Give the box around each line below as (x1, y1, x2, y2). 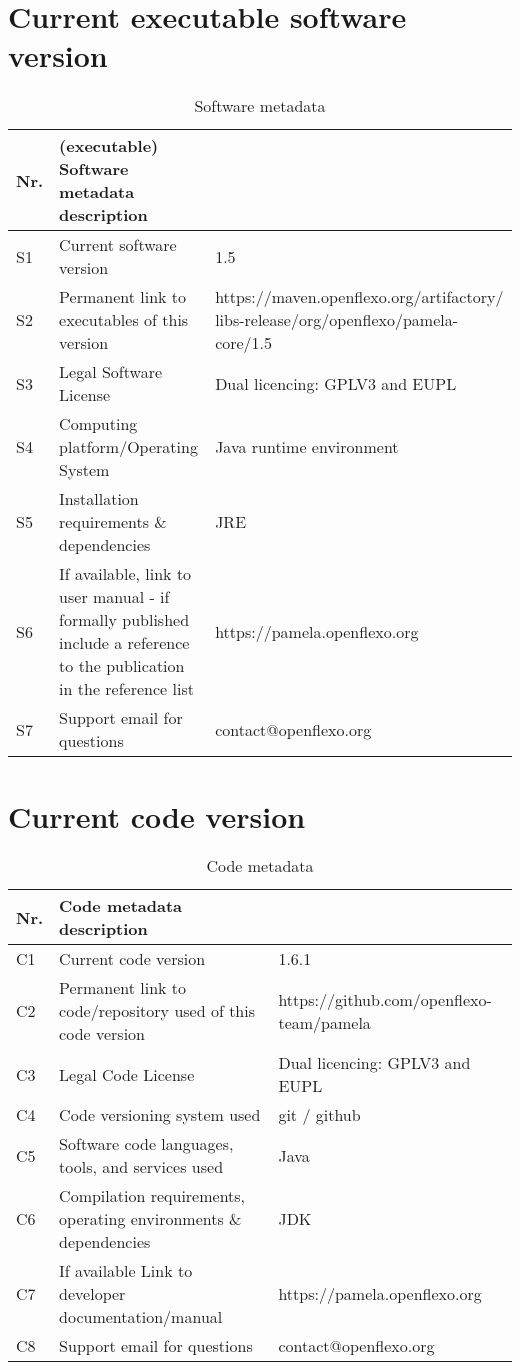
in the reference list (59, 677, 194, 701)
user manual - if (59, 585, 170, 609)
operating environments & (59, 1207, 242, 1231)
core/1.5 (215, 331, 273, 355)
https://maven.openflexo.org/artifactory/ (215, 285, 504, 309)
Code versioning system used (59, 1103, 261, 1127)
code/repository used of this (59, 999, 256, 1023)
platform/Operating (59, 435, 198, 459)
